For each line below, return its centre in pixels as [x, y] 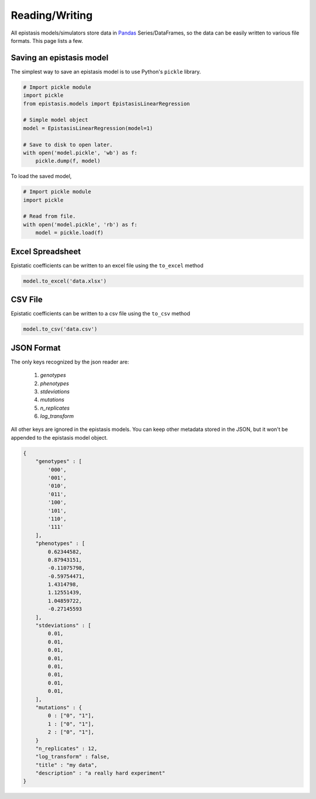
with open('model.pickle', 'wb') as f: [80, 153]
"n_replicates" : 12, [66, 748]
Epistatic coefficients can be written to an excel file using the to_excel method [107, 265]
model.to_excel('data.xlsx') [65, 281]
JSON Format [36, 348]
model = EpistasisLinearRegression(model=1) [88, 128]
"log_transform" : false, [73, 757]
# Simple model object [56, 120]
